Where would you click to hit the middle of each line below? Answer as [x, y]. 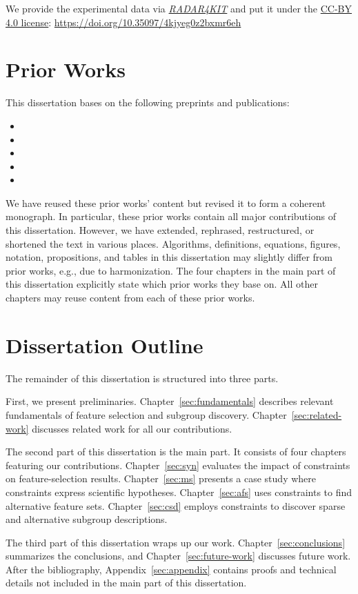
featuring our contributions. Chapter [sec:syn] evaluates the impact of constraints [178, 465]
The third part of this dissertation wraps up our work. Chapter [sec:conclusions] [176, 542]
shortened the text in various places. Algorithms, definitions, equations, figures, [173, 243]
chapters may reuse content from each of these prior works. [130, 298]
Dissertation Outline [105, 345]
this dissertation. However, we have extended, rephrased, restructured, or [160, 230]
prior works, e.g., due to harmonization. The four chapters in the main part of [171, 270]
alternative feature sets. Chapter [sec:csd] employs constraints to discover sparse [176, 505]
